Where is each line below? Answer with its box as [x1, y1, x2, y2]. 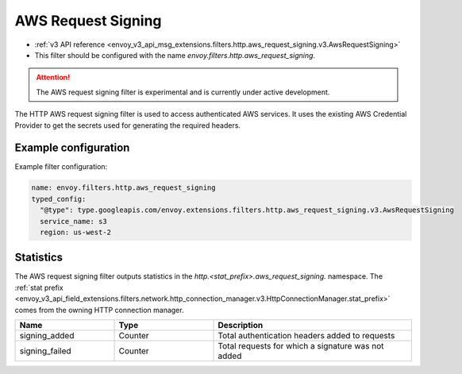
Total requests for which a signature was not [218, 341, 384, 352]
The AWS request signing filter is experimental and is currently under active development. [36, 87, 330, 97]
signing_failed [19, 345, 71, 357]
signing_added [19, 330, 75, 341]
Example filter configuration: [14, 162, 108, 172]
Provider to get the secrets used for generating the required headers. [14, 120, 241, 130]
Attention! [36, 72, 71, 83]
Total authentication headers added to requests [218, 330, 395, 341]
